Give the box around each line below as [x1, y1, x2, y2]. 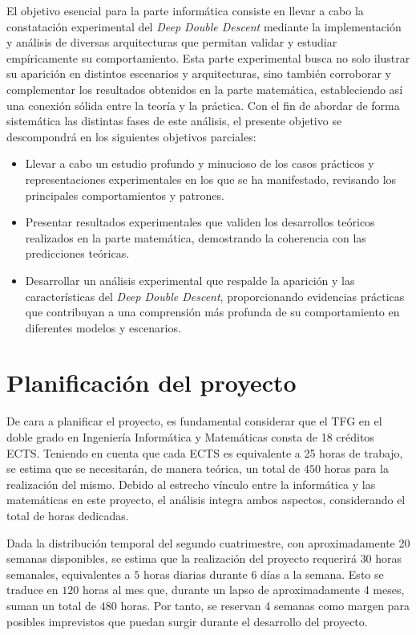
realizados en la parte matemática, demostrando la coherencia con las [25, 229, 366, 246]
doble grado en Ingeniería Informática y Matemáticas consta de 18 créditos [6, 429, 374, 445]
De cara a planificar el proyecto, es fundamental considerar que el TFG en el [6, 413, 382, 429]
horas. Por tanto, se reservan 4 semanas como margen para [120, 596, 410, 613]
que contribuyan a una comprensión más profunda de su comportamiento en [25, 303, 400, 320]
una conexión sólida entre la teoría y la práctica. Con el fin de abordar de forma [6, 96, 400, 113]
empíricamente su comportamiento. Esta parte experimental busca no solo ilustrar [6, 49, 410, 66]
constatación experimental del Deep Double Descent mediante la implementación [6, 18, 402, 35]
